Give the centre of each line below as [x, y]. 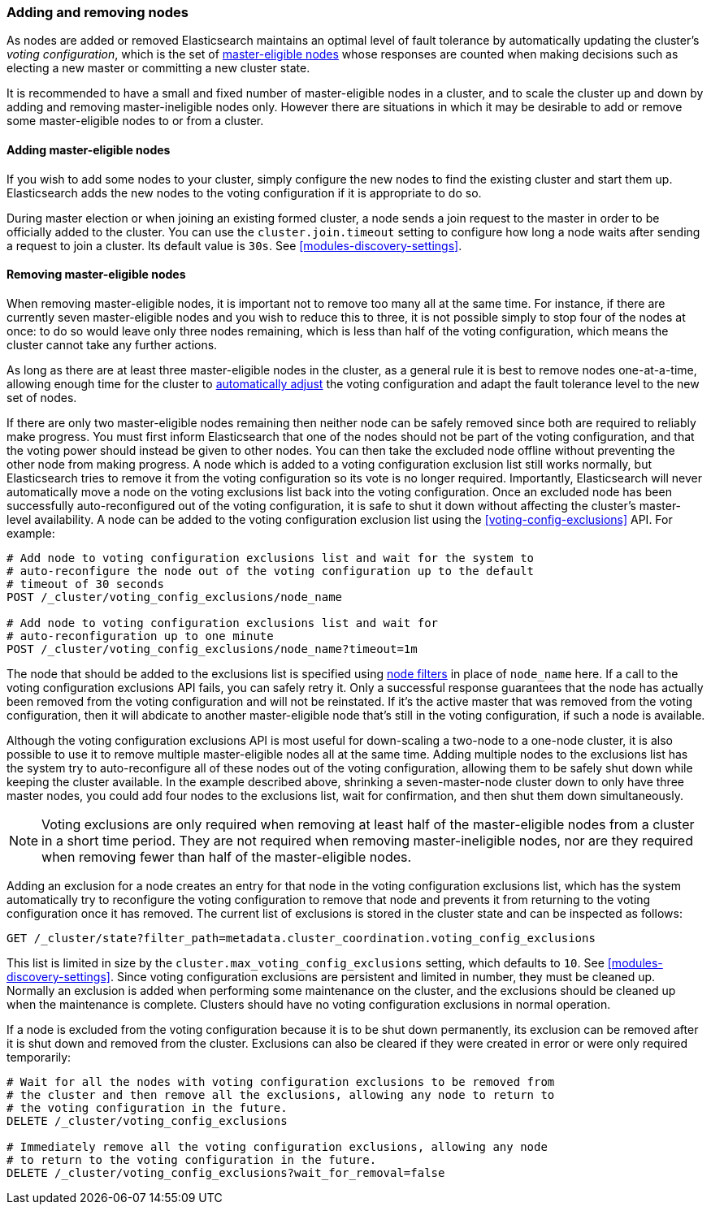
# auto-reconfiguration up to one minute [140, 636]
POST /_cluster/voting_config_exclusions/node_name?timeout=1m [212, 649]
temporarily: [39, 1057]
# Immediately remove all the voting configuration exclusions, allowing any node [277, 1146]
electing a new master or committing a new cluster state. [158, 68]
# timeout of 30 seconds [85, 584]
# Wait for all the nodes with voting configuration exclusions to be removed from [281, 1081]
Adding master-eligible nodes [89, 149]
